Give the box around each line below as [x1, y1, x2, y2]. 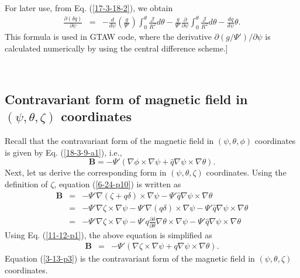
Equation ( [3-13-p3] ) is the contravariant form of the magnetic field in [5, 252, 255, 265]
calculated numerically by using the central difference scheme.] [5, 42, 228, 54]
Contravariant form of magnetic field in [5, 90, 248, 108]
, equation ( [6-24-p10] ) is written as [54, 178, 181, 190]
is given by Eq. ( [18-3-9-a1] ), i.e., [5, 146, 122, 158]
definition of [5, 178, 48, 190]
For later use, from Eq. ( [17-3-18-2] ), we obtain [5, 2, 173, 13]
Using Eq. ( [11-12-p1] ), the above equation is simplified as [5, 228, 212, 241]
